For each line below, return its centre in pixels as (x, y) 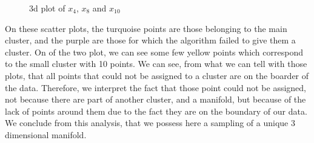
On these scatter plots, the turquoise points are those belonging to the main (146, 28)
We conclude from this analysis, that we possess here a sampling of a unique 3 (150, 123)
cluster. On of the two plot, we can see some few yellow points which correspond (154, 52)
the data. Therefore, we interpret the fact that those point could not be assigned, (155, 87)
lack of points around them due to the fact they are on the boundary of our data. (156, 111)
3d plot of (47, 8)
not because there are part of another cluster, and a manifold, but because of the (155, 99)
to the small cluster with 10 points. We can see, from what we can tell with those (156, 64)
